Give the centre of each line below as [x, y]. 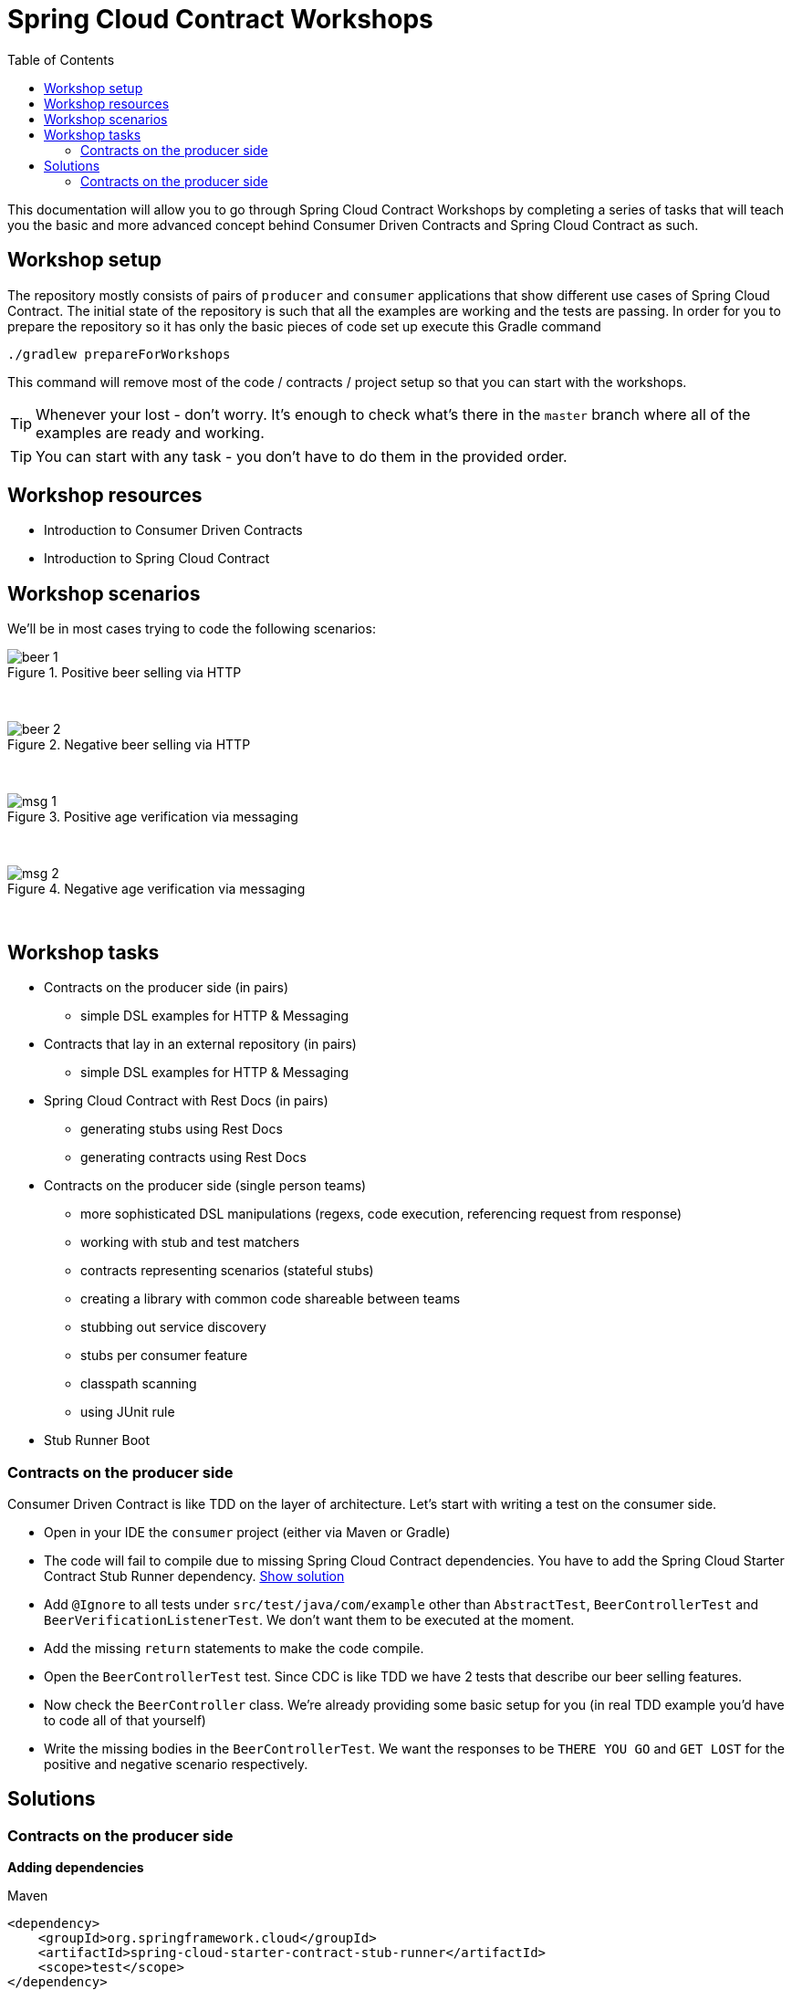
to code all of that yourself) [125, 1720]
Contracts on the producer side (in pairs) [167, 988]
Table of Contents [61, 59]
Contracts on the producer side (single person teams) [205, 1186]
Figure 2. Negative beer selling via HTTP [129, 745]
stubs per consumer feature [164, 1356]
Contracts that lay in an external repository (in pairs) [200, 1044]
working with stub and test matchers [190, 1242]
